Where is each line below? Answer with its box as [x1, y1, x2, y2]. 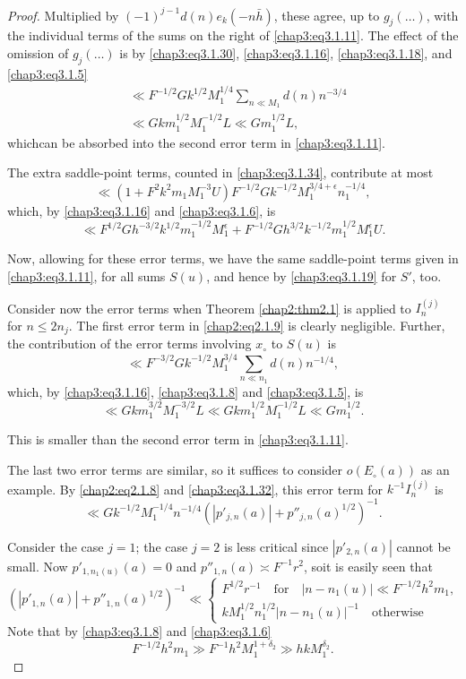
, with [426, 5, 459, 24]
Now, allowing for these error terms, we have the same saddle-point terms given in [7, 249, 459, 268]
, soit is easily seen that [304, 556, 433, 575]
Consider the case [7, 537, 104, 555]
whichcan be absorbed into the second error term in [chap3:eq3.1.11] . [7, 133, 385, 151]
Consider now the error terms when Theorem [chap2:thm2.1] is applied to [7, 298, 411, 317]
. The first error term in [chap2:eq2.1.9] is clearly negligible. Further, [68, 315, 445, 334]
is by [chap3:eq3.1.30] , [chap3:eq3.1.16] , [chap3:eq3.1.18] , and [119, 43, 453, 62]
